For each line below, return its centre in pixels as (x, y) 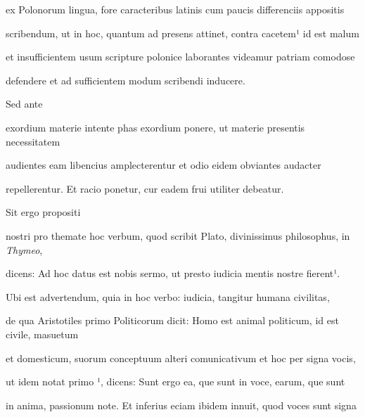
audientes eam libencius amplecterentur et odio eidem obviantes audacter (164, 165)
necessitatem (33, 141)
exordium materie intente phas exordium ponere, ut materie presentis (155, 127)
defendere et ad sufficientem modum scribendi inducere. (126, 80)
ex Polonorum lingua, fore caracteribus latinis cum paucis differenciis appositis (175, 9)
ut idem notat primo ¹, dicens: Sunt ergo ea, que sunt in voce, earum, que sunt (175, 381)
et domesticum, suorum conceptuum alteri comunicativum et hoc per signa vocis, (181, 358)
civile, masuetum (42, 334)
